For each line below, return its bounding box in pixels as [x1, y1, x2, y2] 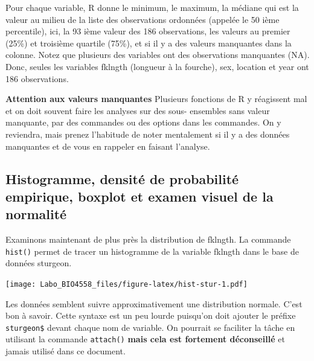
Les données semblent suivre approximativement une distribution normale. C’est [5, 297, 303, 310]
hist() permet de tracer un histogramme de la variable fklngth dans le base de [5, 244, 299, 257]
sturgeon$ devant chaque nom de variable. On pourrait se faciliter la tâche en [5, 321, 295, 333]
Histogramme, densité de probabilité [5, 169, 239, 188]
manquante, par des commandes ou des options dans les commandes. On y [5, 116, 281, 129]
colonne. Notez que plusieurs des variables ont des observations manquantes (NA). [5, 48, 310, 61]
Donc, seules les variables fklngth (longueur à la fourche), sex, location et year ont [5, 60, 309, 72]
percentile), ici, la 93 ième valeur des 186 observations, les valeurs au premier [5, 25, 290, 37]
